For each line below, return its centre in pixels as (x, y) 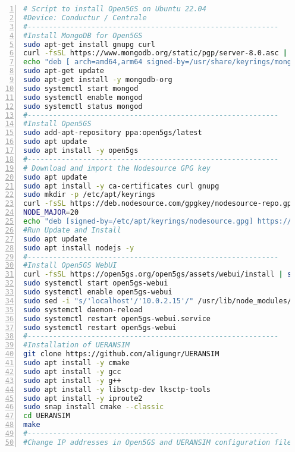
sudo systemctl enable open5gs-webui (98, 292)
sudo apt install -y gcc (72, 371)
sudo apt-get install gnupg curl (89, 44)
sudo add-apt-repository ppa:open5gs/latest (113, 133)
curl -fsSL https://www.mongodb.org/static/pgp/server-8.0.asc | (155, 53)
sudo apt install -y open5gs (81, 150)
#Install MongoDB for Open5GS (83, 35)
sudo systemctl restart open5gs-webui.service (117, 318)
